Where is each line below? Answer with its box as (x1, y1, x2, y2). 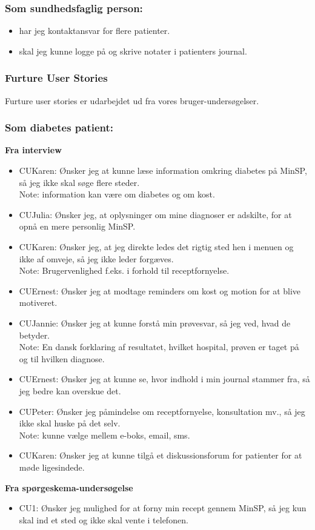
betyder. (19, 328, 50, 341)
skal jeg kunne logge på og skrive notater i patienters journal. (19, 44, 247, 57)
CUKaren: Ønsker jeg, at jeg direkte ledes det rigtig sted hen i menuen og (19, 240, 294, 253)
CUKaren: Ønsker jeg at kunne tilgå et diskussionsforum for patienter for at (19, 449, 302, 462)
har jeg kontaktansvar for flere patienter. (19, 24, 170, 37)
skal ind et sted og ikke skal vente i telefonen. (19, 513, 188, 526)
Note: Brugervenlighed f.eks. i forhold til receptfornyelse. (19, 264, 230, 277)
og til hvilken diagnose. (19, 352, 105, 365)
